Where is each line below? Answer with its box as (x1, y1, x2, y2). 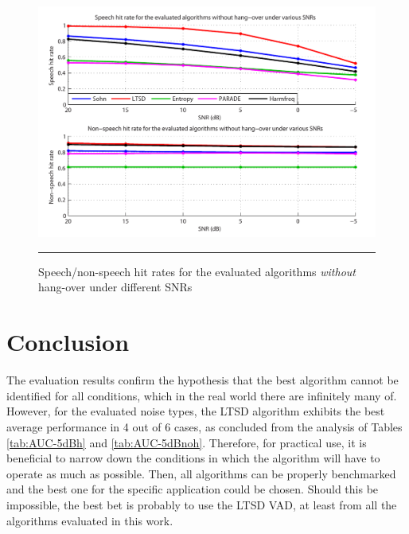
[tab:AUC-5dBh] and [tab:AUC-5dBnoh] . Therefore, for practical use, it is (6, 434, 367, 450)
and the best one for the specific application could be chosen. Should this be (6, 481, 379, 497)
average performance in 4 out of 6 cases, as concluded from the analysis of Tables (6, 418, 403, 435)
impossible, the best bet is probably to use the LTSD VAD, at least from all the (6, 496, 397, 513)
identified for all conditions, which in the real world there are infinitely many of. (6, 387, 397, 403)
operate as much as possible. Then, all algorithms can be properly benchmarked (6, 465, 396, 481)
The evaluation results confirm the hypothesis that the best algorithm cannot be (6, 372, 399, 388)
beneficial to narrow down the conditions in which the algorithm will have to (6, 450, 380, 466)
